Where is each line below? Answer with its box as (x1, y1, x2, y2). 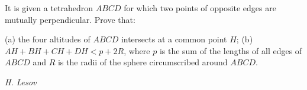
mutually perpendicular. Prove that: (5, 13, 135, 25)
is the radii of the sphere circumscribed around (57, 56, 228, 68)
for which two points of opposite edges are (124, 2, 276, 14)
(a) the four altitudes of (5, 33, 91, 45)
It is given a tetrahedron (5, 2, 93, 14)
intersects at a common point (121, 33, 227, 45)
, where (124, 44, 150, 56)
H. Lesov (5, 75, 37, 88)
